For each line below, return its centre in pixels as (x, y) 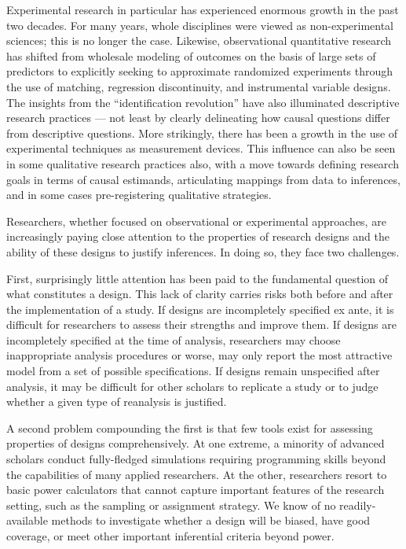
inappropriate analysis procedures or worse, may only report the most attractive (199, 355)
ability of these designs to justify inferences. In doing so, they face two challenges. (203, 251)
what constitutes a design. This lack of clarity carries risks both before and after (200, 294)
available (27, 520)
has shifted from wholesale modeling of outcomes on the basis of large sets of (191, 55)
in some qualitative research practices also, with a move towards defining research (203, 163)
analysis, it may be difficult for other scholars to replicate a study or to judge (192, 386)
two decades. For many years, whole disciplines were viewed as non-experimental (200, 25)
